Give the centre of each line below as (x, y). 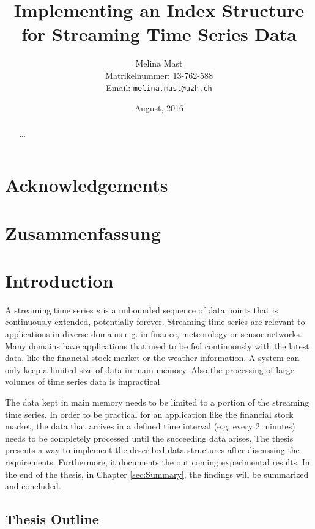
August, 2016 (159, 108)
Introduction (59, 280)
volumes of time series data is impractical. (84, 381)
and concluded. (33, 486)
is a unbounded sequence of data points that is (191, 309)
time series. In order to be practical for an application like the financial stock (149, 414)
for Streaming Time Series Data (159, 34)
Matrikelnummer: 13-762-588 (159, 75)
